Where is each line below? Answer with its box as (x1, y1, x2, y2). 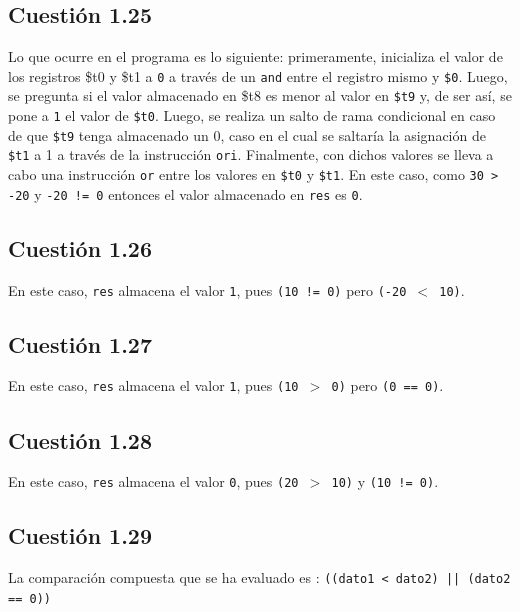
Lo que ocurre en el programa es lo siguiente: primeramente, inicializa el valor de (8, 46, 503, 67)
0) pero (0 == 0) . (331, 375, 444, 396)
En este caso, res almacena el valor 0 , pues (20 (8, 471, 299, 492)
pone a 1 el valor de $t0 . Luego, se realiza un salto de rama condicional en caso (8, 105, 496, 126)
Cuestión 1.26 (8, 232, 153, 263)
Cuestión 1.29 (8, 520, 153, 551)
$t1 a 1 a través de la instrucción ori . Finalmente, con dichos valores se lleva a (8, 144, 494, 165)
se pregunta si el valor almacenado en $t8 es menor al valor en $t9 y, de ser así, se (8, 85, 512, 106)
